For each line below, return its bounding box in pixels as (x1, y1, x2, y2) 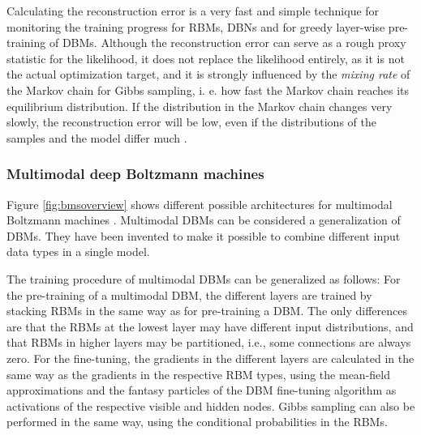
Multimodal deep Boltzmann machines (6, 164, 264, 184)
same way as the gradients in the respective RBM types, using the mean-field (6, 365, 390, 382)
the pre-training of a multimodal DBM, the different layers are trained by (6, 286, 372, 303)
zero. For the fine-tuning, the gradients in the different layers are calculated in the (6, 349, 415, 366)
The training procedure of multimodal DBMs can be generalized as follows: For (6, 270, 401, 287)
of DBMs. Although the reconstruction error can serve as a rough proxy (49, 34, 406, 51)
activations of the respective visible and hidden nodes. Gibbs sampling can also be (6, 397, 415, 414)
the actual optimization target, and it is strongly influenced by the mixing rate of (6, 66, 410, 83)
